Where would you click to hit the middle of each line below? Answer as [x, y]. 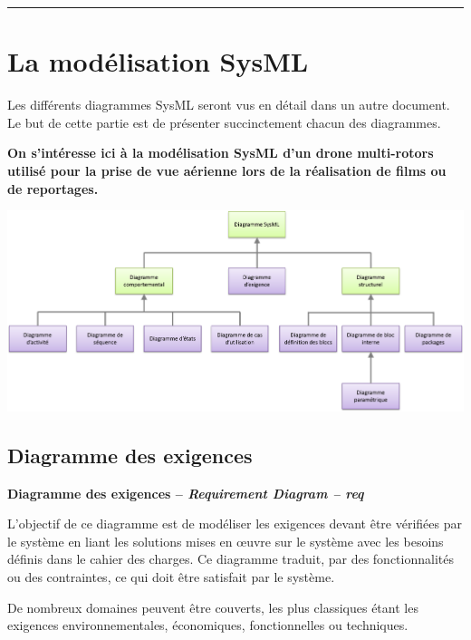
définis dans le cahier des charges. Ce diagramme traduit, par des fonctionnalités [231, 559]
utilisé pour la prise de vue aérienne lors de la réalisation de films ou [227, 170]
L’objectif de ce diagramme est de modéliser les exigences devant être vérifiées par [235, 524]
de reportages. [53, 188]
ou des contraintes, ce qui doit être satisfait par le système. [171, 576]
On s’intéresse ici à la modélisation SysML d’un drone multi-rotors [221, 153]
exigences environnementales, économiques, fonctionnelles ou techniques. [208, 625]
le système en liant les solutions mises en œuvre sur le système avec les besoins [226, 541]
